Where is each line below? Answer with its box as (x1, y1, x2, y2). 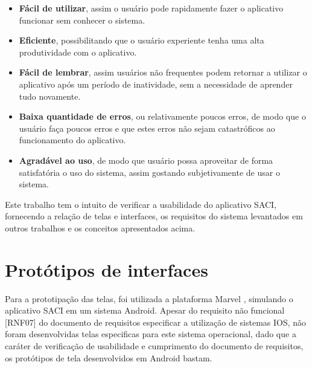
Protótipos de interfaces (5, 257, 208, 282)
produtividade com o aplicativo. (19, 45, 137, 58)
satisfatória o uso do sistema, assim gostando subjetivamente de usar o (19, 166, 280, 178)
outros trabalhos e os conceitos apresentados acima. (5, 221, 196, 234)
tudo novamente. (19, 89, 81, 102)
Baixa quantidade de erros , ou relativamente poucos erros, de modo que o (19, 110, 306, 123)
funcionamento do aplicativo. (19, 134, 126, 146)
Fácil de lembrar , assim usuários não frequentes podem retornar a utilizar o (19, 66, 307, 79)
